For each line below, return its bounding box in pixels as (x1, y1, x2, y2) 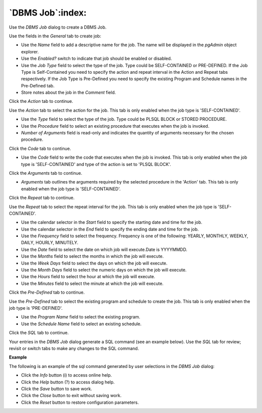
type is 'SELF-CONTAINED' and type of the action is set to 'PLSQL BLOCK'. (21, 161, 171, 167)
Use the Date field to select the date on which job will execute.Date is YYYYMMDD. (21, 247, 188, 252)
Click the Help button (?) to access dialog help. (21, 379, 115, 385)
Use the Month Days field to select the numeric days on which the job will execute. (21, 267, 187, 273)
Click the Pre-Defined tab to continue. (9, 289, 85, 296)
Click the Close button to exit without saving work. (21, 393, 122, 398)
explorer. (21, 49, 39, 54)
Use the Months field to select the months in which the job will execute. (21, 253, 164, 259)
